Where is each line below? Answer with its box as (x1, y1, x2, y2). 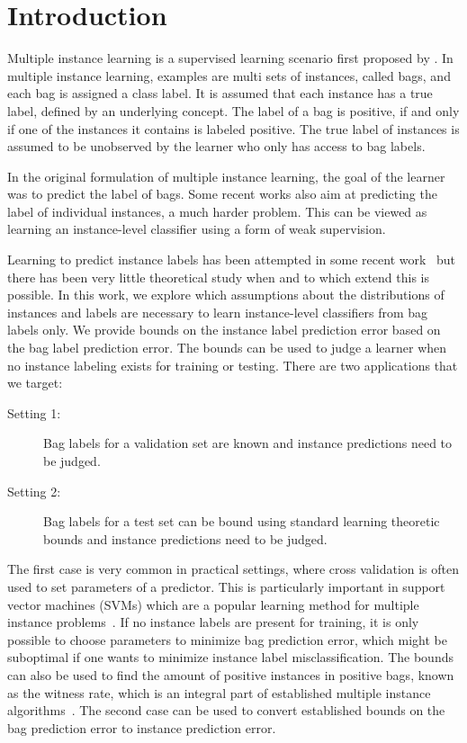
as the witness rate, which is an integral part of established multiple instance (7, 683, 431, 702)
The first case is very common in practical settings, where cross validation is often (7, 559, 460, 578)
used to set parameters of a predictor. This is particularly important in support (7, 577, 445, 595)
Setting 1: (7, 403, 61, 422)
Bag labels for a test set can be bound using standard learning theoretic (43, 512, 440, 531)
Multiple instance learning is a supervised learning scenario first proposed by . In (7, 49, 454, 67)
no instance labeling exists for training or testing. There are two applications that (7, 355, 458, 374)
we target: (7, 373, 63, 392)
